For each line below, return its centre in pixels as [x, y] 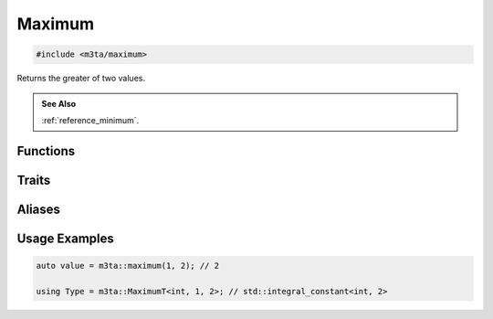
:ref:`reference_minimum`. [90, 120]
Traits [34, 180]
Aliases [39, 209]
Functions [46, 151]
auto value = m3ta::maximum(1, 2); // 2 [127, 266]
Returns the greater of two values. [81, 79]
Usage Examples [65, 238]
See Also [59, 103]
